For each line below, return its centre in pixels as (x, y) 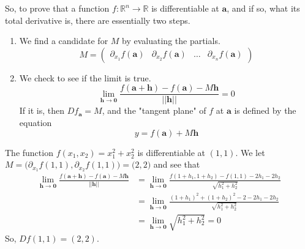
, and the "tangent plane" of (154, 110)
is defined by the (265, 110)
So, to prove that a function (57, 8)
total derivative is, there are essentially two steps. (98, 20)
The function (29, 152)
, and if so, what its (263, 8)
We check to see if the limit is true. (85, 77)
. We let (250, 152)
